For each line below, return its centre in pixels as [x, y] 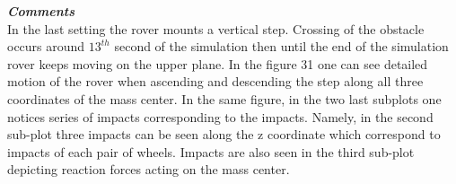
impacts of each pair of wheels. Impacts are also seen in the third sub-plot [211, 151]
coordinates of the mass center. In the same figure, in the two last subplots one [224, 98]
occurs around [46, 46]
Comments [41, 11]
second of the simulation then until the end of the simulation [281, 46]
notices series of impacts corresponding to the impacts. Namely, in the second [220, 116]
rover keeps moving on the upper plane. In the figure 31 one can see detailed [218, 63]
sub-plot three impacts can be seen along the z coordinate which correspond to [224, 134]
